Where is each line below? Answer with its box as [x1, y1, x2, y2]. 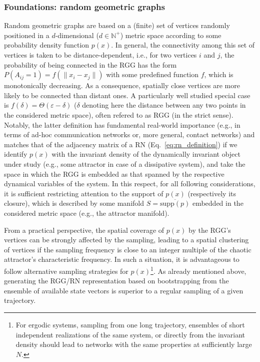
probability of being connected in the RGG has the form [4, 59, 177, 70]
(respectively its [187, 188, 236, 198]
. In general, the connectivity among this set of [111, 40, 255, 50]
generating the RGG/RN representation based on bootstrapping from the [4, 275, 229, 286]
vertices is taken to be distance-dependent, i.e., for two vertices [4, 50, 197, 60]
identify [4, 149, 27, 159]
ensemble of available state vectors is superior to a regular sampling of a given [4, 285, 243, 295]
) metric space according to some [120, 30, 221, 40]
